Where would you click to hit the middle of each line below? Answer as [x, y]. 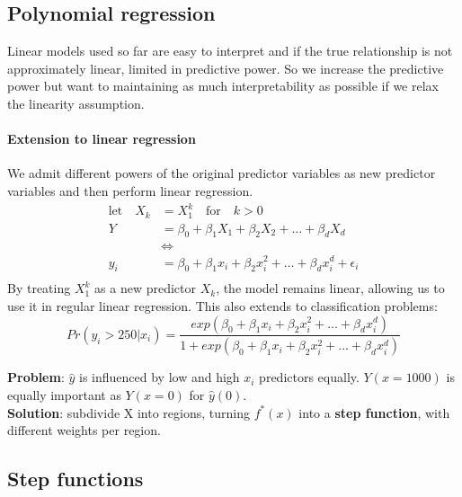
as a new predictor [145, 288]
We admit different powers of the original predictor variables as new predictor [222, 173]
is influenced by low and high [160, 377]
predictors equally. [309, 377]
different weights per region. [84, 430]
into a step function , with [374, 412]
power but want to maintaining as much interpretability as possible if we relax [223, 86]
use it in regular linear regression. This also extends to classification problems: [222, 305]
